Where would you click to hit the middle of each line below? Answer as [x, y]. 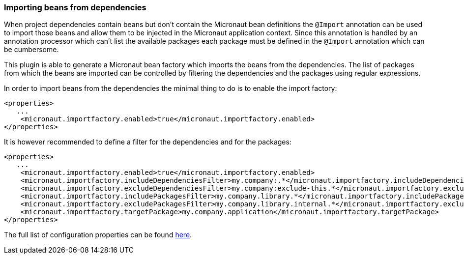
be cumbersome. [31, 50]
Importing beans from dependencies [75, 7]
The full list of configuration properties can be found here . [98, 235]
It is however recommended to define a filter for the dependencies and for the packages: [148, 142]
